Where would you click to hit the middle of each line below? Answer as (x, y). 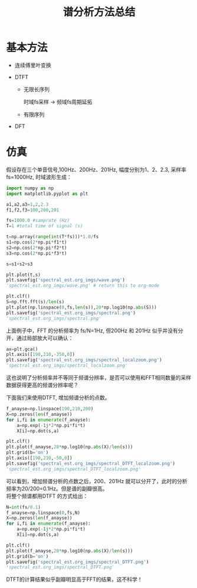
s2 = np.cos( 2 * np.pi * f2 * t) (37, 248)
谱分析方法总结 (99, 12)
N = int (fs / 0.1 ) (24, 507)
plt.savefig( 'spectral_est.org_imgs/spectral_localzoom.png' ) (84, 360)
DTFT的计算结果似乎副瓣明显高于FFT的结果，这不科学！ (74, 579)
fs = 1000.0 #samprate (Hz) (38, 221)
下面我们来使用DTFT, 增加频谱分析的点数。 (58, 398)
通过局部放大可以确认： (45, 338)
